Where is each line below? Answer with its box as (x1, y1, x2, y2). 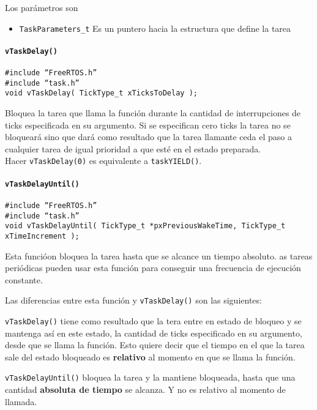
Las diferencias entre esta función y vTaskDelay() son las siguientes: (5, 294, 262, 307)
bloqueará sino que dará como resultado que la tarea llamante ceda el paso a (5, 130, 292, 143)
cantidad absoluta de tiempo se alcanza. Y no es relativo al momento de (5, 383, 286, 396)
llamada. (5, 395, 37, 408)
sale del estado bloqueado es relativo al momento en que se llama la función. (5, 350, 296, 363)
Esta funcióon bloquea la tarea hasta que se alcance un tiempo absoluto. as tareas (5, 249, 313, 262)
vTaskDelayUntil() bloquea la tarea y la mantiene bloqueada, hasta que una (5, 371, 296, 384)
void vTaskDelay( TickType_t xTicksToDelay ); (5, 89, 198, 98)
